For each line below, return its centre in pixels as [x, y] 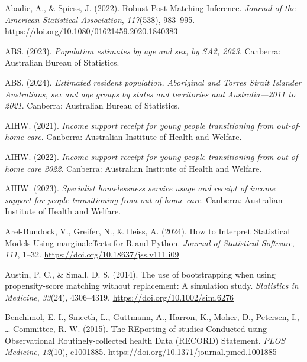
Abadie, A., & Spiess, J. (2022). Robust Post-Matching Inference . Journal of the [150, 8]
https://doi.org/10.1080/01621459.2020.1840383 [91, 31]
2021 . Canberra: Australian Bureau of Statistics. [93, 105]
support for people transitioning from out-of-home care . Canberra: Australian [144, 199]
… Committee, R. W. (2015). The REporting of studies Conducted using [136, 329]
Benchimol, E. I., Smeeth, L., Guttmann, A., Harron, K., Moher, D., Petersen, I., [152, 317]
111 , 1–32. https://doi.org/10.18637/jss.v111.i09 [92, 254]
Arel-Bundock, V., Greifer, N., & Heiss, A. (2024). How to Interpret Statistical [148, 231]
